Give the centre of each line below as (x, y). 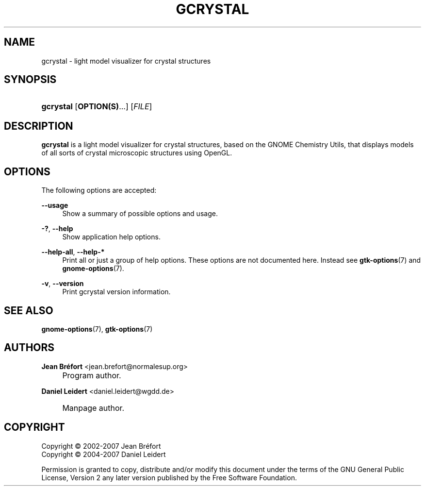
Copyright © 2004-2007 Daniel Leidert (104, 454)
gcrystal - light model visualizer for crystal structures (126, 61)
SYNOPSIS (30, 80)
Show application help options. (111, 237)
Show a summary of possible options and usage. (140, 214)
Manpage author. (93, 408)
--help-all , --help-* (73, 252)
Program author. (92, 375)
